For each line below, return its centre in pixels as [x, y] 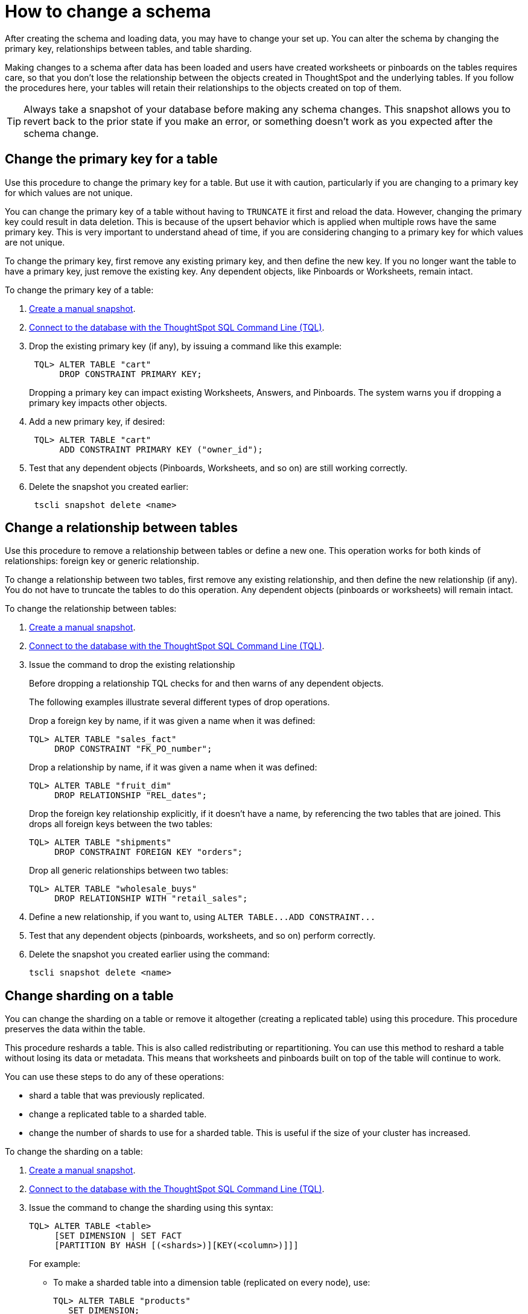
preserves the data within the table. [75, 1029]
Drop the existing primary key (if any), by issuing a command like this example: [186, 346]
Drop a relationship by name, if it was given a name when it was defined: [173, 767]
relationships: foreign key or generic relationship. [102, 561]
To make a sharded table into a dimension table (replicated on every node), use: [212, 1283]
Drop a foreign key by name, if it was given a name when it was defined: [172, 721]
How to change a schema [108, 11]
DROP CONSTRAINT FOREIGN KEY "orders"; [149, 852]
